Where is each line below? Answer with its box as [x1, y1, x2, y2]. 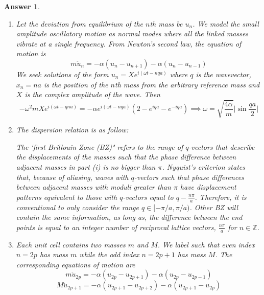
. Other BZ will [189, 201, 238, 212]
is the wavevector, [196, 69, 251, 79]
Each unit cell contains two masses [16, 239, 126, 249]
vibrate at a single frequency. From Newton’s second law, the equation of [16, 38, 242, 49]
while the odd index [79, 249, 139, 260]
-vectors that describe [188, 141, 255, 152]
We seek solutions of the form [16, 69, 109, 79]
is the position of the [43, 79, 108, 89]
